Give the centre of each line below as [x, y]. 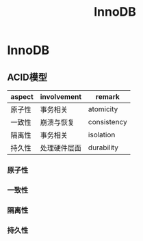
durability [103, 147]
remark [107, 97]
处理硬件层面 [61, 148]
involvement [61, 97]
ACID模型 [27, 77]
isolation [102, 135]
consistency [108, 122]
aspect [22, 97]
